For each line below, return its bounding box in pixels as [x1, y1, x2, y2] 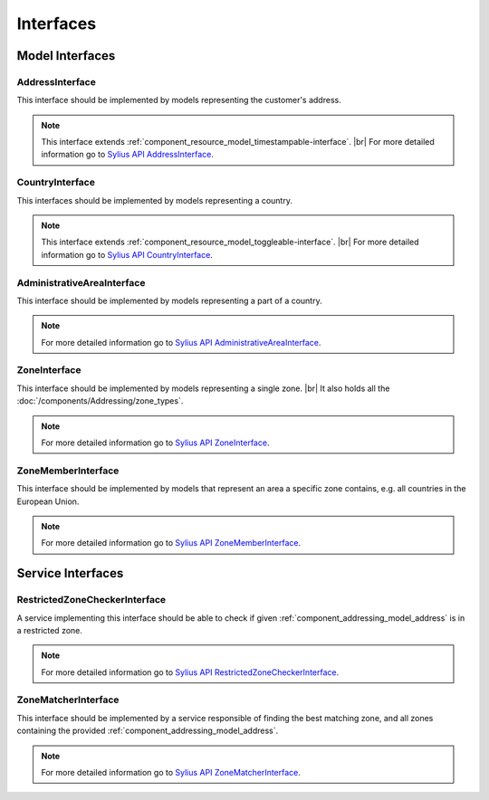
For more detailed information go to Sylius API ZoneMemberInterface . [41, 538, 302, 548]
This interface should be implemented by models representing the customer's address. [16, 95, 341, 106]
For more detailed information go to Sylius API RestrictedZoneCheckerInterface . [41, 666, 340, 678]
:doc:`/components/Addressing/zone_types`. [16, 395, 184, 406]
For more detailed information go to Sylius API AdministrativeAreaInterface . [41, 337, 321, 348]
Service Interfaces [16, 566, 124, 581]
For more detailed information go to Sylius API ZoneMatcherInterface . [41, 767, 301, 777]
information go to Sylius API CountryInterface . [41, 249, 213, 260]
